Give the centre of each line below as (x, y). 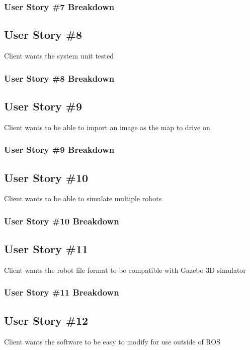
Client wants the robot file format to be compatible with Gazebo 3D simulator (125, 270)
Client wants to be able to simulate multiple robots (83, 198)
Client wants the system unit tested (59, 56)
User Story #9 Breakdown (59, 150)
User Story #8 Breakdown (59, 78)
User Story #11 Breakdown (62, 292)
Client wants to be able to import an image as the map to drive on (107, 127)
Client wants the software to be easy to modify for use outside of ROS (112, 341)
